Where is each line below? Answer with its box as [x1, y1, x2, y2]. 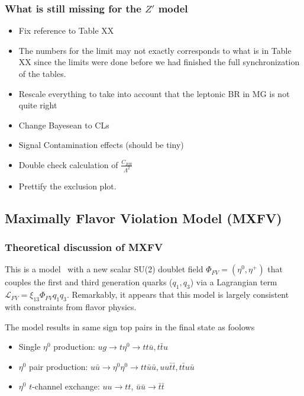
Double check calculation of [18, 158, 118, 170]
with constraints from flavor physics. [5, 301, 137, 313]
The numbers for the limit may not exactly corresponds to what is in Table [18, 44, 292, 56]
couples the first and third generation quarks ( [5, 276, 173, 288]
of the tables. [18, 67, 66, 79]
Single [18, 340, 41, 353]
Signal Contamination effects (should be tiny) [18, 139, 184, 151]
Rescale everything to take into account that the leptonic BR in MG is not [18, 87, 290, 99]
